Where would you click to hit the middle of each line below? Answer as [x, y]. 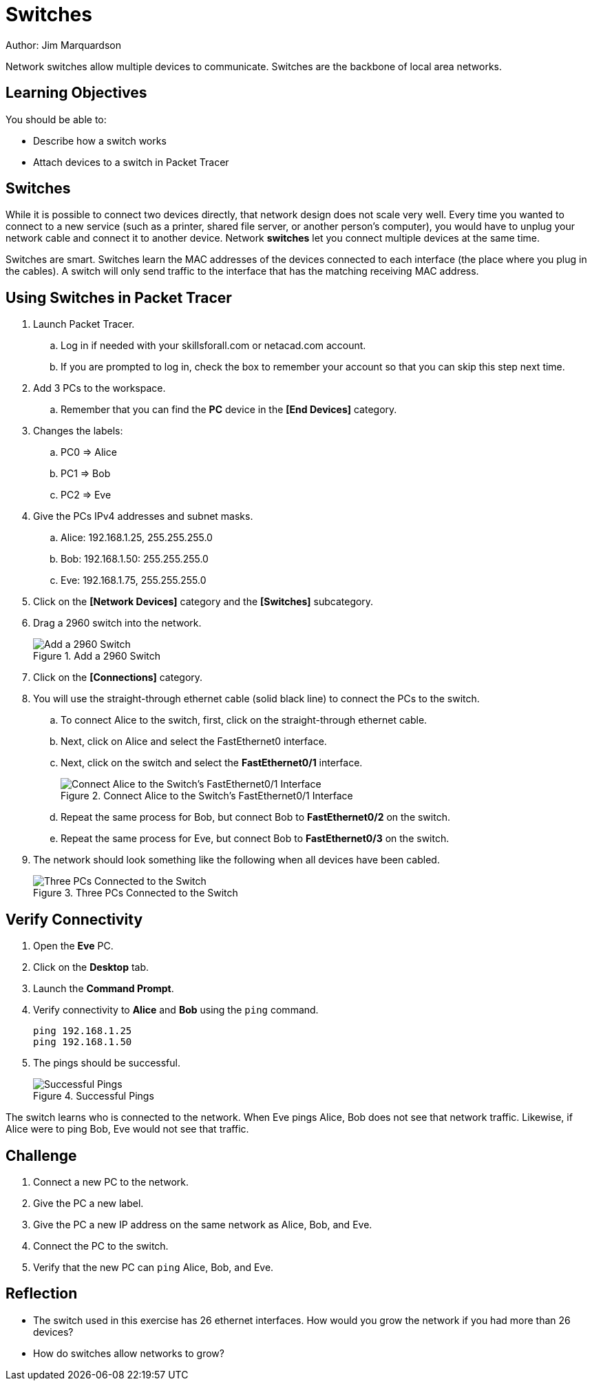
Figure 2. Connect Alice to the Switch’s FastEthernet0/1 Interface [207, 796]
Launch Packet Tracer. [84, 324]
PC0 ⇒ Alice [89, 452]
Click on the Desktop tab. [91, 967]
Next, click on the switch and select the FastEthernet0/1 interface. [212, 763]
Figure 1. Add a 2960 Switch [97, 656]
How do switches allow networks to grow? [129, 1353]
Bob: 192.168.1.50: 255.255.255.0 [135, 559]
